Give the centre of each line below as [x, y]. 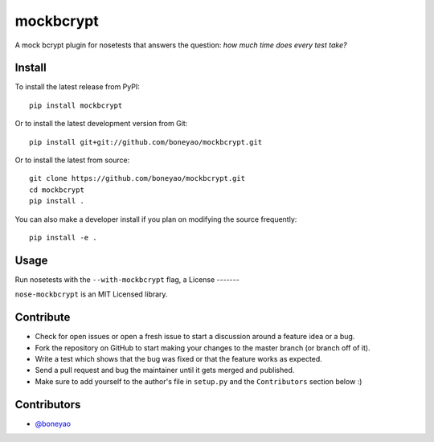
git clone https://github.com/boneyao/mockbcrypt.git [137, 178]
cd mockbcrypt [57, 190]
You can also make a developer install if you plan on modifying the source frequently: [156, 219]
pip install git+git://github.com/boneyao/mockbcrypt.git [146, 142]
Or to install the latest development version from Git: [101, 124]
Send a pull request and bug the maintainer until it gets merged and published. [165, 370]
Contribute [43, 317]
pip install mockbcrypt [76, 105]
